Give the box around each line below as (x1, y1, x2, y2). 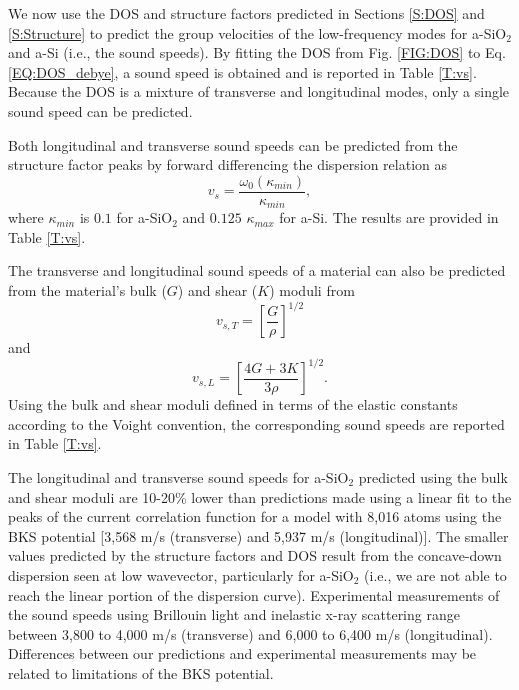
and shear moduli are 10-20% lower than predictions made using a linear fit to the (8, 486, 512, 507)
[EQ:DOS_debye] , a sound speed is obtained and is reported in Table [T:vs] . (8, 61, 477, 82)
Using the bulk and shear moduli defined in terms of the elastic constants (8, 394, 458, 415)
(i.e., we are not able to (364, 564, 507, 585)
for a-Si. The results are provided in (279, 207, 499, 228)
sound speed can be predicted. (8, 100, 193, 121)
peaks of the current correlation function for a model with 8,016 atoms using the (8, 506, 502, 527)
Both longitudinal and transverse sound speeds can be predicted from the (8, 134, 458, 155)
